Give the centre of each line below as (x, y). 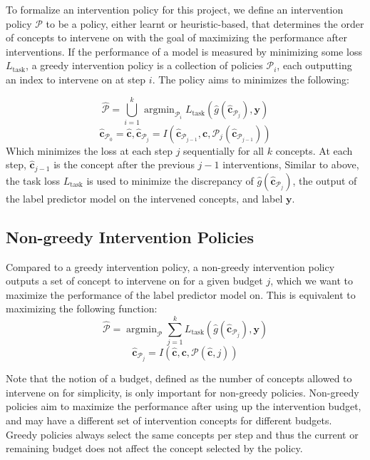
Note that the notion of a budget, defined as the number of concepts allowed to (179, 378)
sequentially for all (224, 150)
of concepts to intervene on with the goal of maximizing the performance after (176, 37)
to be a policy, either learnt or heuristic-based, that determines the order (205, 23)
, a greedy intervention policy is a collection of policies (144, 65)
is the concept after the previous (124, 164)
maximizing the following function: (82, 308)
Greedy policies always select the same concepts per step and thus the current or (182, 434)
